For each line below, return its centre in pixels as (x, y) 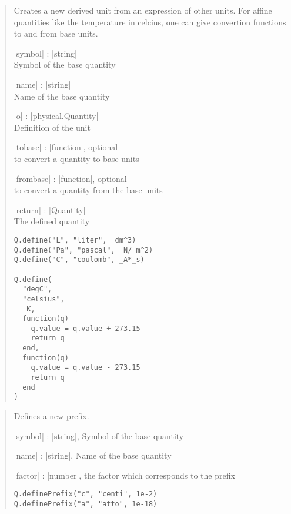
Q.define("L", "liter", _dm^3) (75, 240)
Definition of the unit (52, 127)
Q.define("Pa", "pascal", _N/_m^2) (83, 250)
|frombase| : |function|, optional (70, 178)
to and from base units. (56, 33)
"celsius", (44, 299)
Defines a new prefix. (51, 416)
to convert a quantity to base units (76, 158)
